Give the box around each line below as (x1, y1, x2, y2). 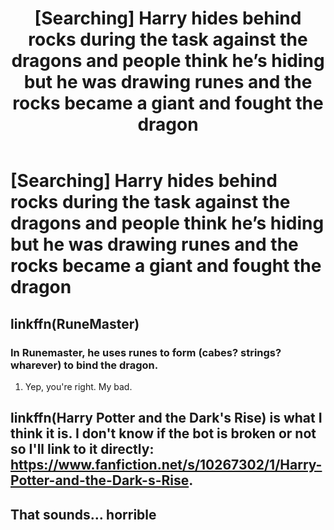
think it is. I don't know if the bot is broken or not (10, 425, 317, 442)
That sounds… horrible (10, 506, 157, 523)
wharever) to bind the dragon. (10, 358, 159, 372)
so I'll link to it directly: (10, 441, 155, 458)
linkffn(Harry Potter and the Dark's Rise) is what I (10, 410, 323, 427)
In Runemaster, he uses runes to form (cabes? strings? (10, 345, 282, 359)
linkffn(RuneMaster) (10, 315, 140, 332)
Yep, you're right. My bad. (24, 380, 133, 392)
